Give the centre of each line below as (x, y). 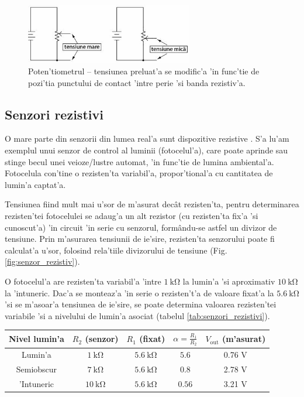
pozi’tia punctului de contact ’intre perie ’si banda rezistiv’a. (137, 82)
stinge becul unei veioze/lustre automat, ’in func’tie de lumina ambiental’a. (139, 161)
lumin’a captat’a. (35, 184)
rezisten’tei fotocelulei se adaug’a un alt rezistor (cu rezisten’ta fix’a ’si (132, 215)
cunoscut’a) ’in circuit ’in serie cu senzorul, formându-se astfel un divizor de (141, 227)
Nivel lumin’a (37, 339)
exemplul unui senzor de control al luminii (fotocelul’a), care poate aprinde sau (146, 150)
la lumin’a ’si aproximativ (229, 281)
